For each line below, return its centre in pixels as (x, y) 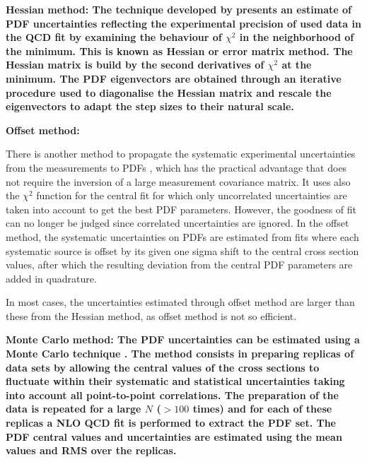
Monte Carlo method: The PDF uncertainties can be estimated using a (183, 339)
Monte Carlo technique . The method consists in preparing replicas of (180, 354)
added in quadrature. (51, 278)
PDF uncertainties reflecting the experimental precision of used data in (183, 23)
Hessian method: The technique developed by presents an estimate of (179, 9)
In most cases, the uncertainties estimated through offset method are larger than (180, 302)
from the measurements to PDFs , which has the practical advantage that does (176, 167)
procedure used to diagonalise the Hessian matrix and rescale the (169, 92)
